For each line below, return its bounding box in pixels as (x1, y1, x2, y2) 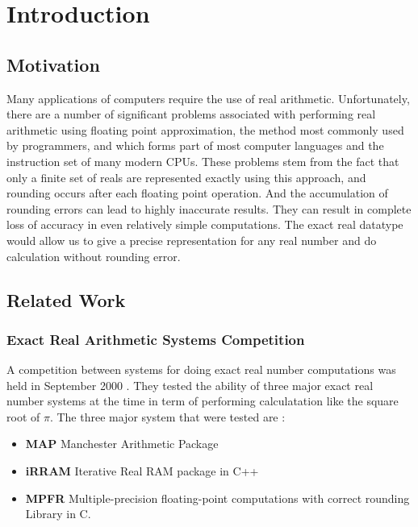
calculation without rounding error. (6, 247, 181, 264)
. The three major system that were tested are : (49, 408, 286, 425)
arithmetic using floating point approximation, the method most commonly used (6, 121, 404, 138)
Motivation (6, 52, 100, 77)
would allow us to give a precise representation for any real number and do (6, 231, 377, 248)
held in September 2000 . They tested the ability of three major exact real (6, 376, 374, 393)
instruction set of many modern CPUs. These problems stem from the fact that (6, 152, 399, 169)
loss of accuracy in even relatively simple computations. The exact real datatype (6, 216, 403, 233)
